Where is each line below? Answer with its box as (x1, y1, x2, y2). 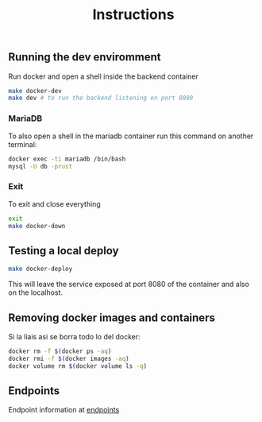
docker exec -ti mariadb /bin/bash (8, 155, 126, 163)
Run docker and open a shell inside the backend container (8, 72, 198, 81)
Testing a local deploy (8, 244, 119, 257)
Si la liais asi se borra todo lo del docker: (8, 331, 141, 341)
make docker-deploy (8, 265, 73, 273)
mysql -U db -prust (8, 162, 73, 170)
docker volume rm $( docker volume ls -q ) (8, 362, 148, 370)
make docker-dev (8, 87, 62, 95)
